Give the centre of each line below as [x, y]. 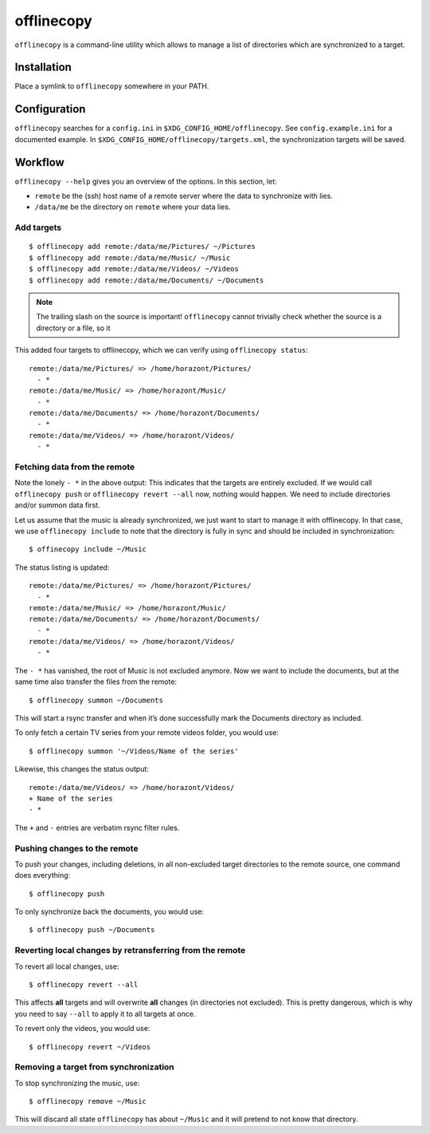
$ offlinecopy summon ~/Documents [96, 700]
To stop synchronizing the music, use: [77, 1083]
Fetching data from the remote [75, 467]
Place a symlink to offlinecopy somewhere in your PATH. [112, 86]
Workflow [40, 162]
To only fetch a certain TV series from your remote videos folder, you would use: [147, 733]
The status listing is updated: [62, 567]
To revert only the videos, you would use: [82, 1029]
